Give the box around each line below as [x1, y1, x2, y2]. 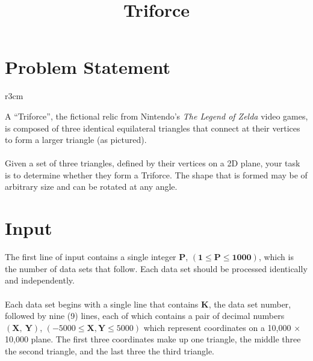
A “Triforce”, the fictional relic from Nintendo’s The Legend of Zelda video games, [5, 109, 308, 122]
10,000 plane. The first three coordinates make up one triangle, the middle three [5, 333, 301, 345]
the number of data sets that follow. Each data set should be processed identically [5, 262, 308, 275]
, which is [258, 250, 294, 263]
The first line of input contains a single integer [5, 250, 176, 263]
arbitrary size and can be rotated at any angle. [5, 180, 178, 193]
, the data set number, [208, 297, 291, 310]
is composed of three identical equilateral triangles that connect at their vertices [5, 121, 300, 134]
